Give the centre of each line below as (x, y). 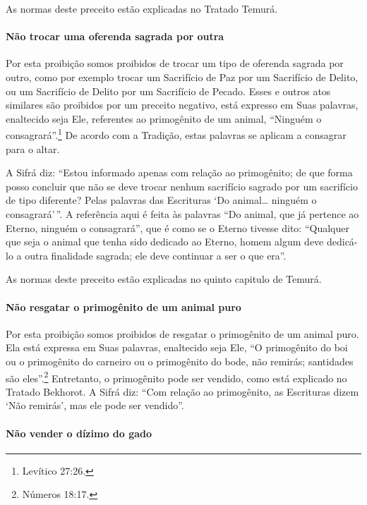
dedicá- (342, 242)
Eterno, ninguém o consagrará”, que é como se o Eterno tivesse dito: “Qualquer (178, 227)
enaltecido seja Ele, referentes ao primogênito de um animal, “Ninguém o (164, 118)
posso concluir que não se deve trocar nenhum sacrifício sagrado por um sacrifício (182, 186)
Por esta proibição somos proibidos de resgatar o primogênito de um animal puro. (182, 333)
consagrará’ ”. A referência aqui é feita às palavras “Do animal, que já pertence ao (182, 213)
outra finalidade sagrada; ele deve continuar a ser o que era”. (156, 255)
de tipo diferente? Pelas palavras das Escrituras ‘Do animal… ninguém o (161, 200)
